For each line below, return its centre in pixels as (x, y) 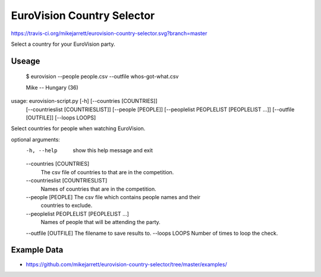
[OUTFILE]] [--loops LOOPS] (61, 117)
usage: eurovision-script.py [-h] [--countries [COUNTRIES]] (84, 101)
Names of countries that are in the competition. (99, 189)
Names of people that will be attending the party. (100, 222)
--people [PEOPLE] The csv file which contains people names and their (113, 197)
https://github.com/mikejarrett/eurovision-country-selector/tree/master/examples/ (126, 264)
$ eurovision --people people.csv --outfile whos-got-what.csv (102, 77)
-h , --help (42, 151)
